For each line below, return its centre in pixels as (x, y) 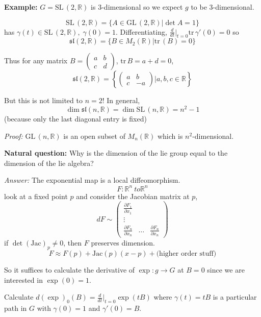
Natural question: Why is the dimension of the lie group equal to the (116, 153)
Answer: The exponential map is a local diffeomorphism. (92, 180)
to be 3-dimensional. (223, 7)
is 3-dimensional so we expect (137, 7)
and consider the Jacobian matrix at (133, 196)
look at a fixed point (36, 196)
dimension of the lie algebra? (49, 163)
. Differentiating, (141, 31)
